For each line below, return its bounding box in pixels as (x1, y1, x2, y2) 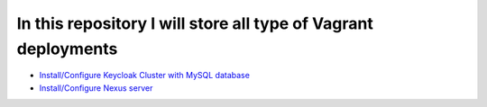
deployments (16, 39, 118, 58)
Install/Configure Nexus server (39, 82, 153, 94)
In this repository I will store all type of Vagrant (16, 13, 373, 33)
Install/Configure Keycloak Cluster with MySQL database (39, 70, 250, 81)
